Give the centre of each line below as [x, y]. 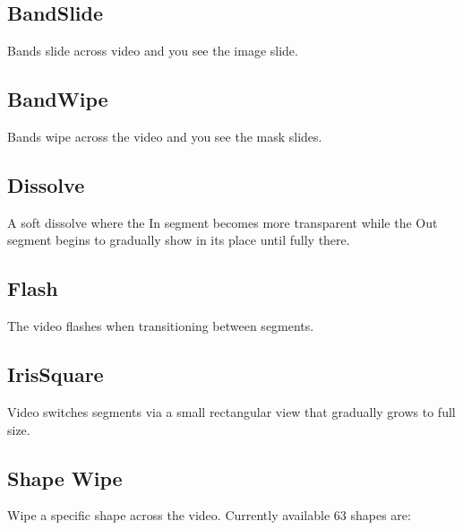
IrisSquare [56, 374]
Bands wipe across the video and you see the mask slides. [165, 136]
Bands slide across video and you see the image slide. [153, 51]
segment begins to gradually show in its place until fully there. [179, 240]
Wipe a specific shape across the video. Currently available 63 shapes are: [209, 515]
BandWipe [58, 99]
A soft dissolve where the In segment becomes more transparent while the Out [223, 222]
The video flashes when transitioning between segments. [161, 326]
